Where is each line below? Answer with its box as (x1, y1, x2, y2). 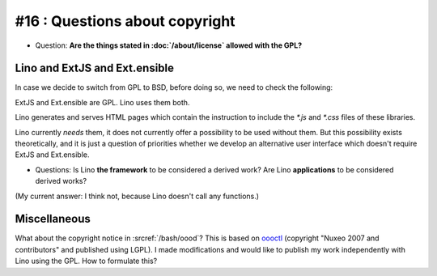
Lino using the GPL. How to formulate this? (15, 256, 158, 266)
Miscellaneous (15, 212, 91, 226)
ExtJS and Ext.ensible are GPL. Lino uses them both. (15, 97, 190, 107)
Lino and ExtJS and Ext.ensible (15, 62, 174, 75)
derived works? (35, 176, 87, 186)
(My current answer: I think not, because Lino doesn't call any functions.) (15, 191, 259, 201)
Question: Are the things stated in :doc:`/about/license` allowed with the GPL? (35, 40, 303, 50)
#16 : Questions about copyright (15, 12, 235, 30)
